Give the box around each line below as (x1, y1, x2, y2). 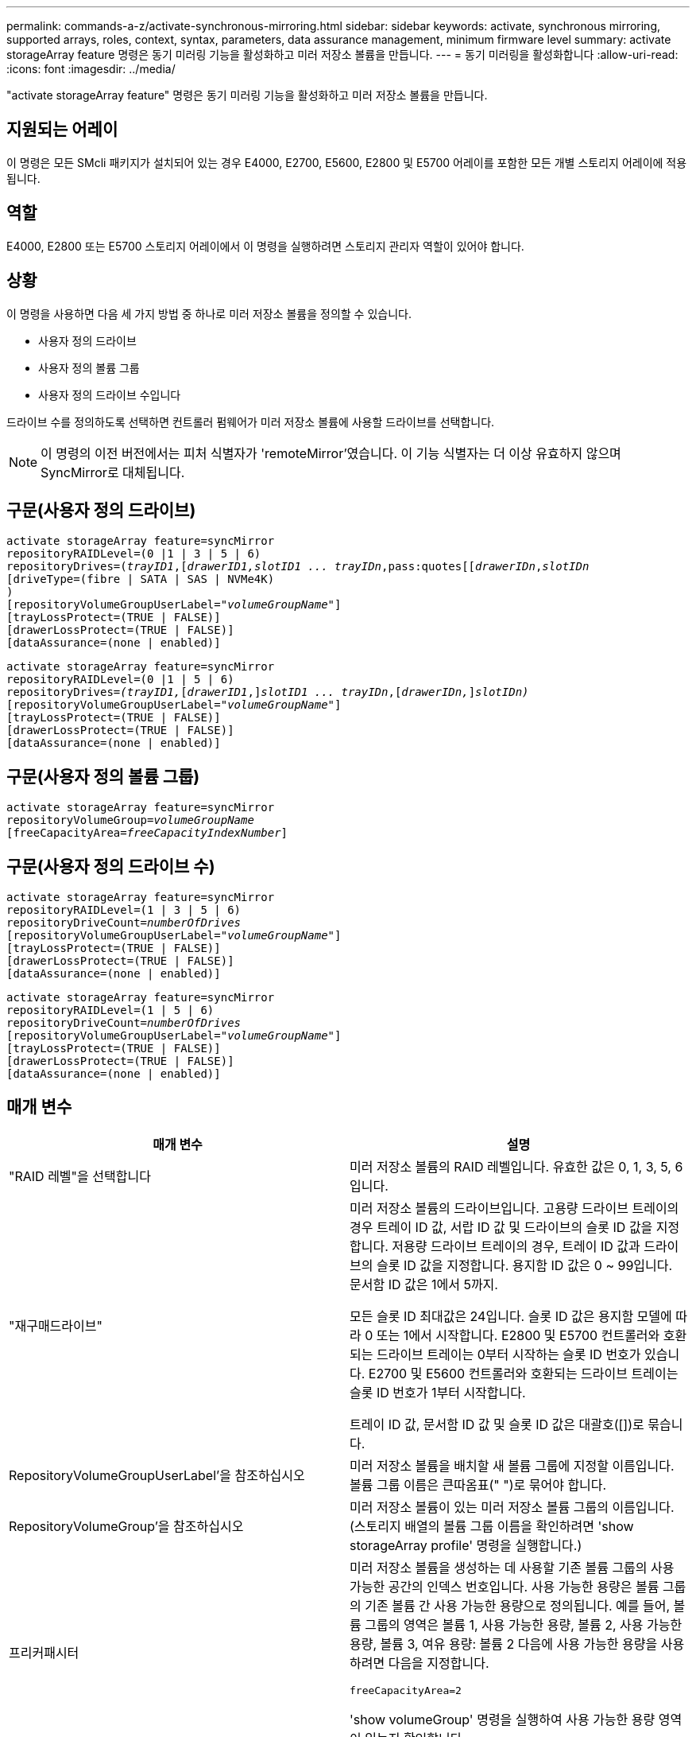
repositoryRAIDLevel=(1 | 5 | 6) (6, 1004, 215, 1017)
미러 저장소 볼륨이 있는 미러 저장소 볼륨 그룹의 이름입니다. (350, 1498, 675, 1515)
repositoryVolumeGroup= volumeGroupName (6, 814, 254, 827)
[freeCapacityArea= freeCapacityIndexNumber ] (6, 826, 288, 840)
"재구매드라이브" (9, 1317, 102, 1334)
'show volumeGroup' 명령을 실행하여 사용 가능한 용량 (350, 1711, 655, 1727)
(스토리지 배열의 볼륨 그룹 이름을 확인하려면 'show (350, 1517, 634, 1534)
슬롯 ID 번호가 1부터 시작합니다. (350, 1384, 526, 1401)
